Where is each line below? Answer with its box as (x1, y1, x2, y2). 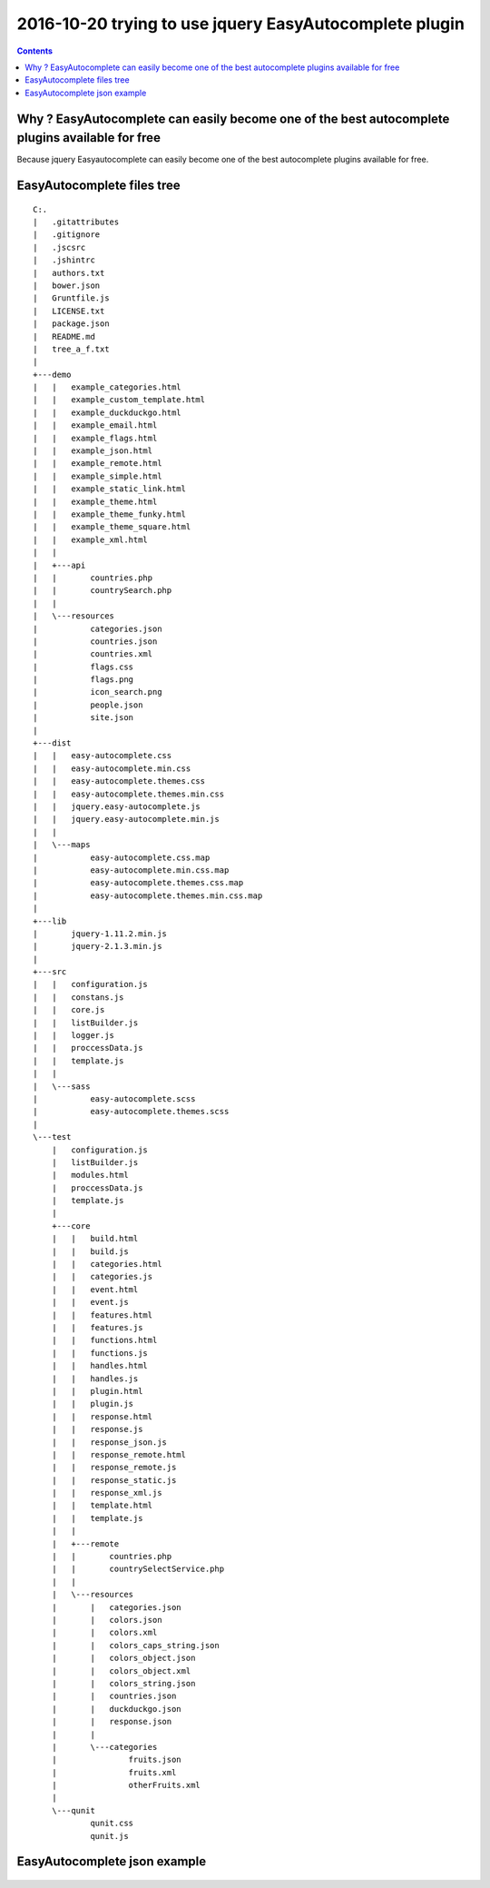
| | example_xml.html (33, 534, 149, 545)
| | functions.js (51, 1348, 149, 1358)
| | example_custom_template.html (33, 395, 206, 405)
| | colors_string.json (51, 1678, 196, 1688)
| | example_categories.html (33, 382, 181, 392)
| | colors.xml (51, 1627, 158, 1638)
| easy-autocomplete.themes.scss (33, 1106, 230, 1117)
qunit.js (90, 1831, 129, 1841)
